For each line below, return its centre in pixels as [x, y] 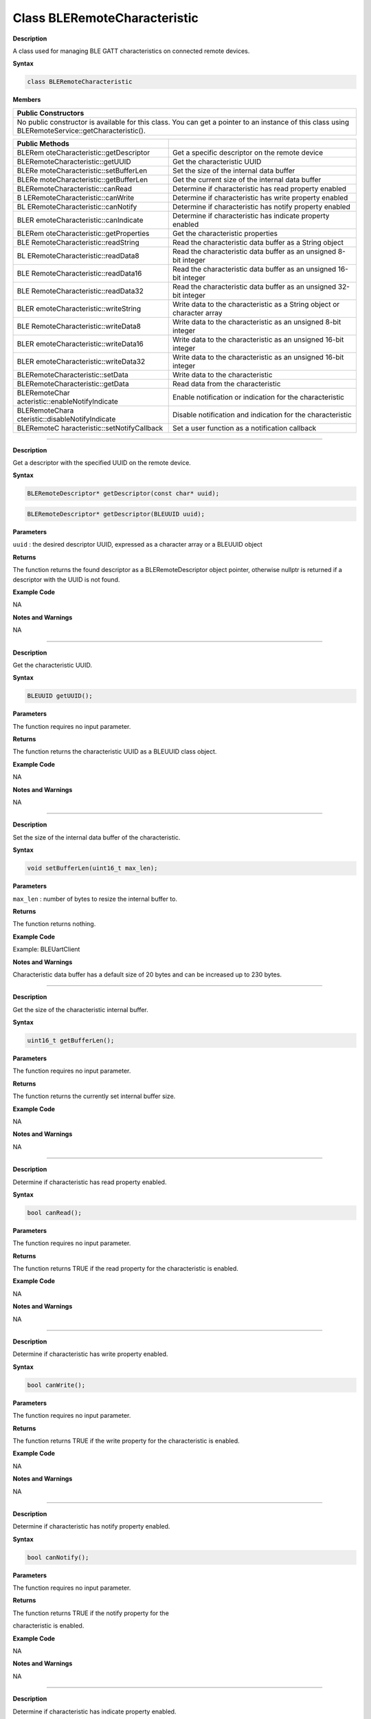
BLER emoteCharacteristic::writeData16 [80, 344]
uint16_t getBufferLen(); [71, 1041]
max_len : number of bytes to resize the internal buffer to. [95, 899]
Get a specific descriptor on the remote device [248, 153]
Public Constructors [50, 113]
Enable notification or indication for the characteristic [258, 397]
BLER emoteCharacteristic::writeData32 [81, 361]
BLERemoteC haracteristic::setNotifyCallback [90, 428]
